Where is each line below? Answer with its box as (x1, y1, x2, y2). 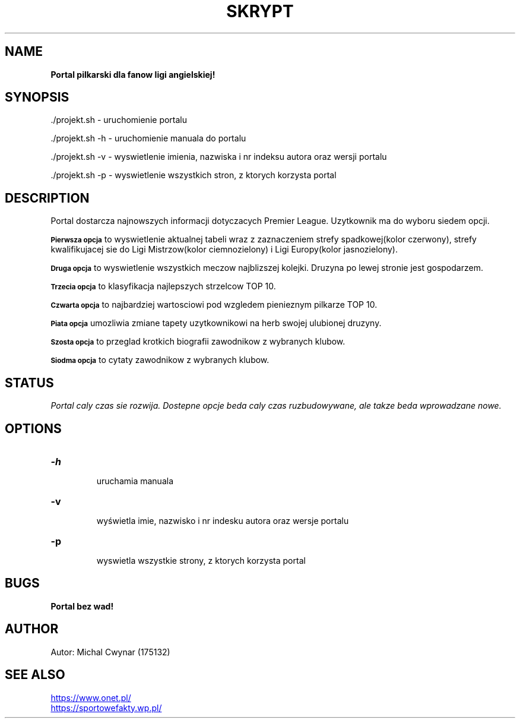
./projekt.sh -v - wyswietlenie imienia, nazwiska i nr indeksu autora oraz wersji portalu (50, 151, 387, 162)
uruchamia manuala (96, 475, 174, 486)
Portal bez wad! (50, 601, 114, 611)
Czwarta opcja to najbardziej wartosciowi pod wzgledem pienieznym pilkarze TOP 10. (50, 299, 378, 310)
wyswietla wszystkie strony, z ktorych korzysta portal (96, 555, 306, 566)
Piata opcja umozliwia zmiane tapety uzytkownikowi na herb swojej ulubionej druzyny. (50, 318, 382, 329)
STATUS (5, 375, 54, 390)
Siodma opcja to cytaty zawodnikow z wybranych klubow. (50, 355, 269, 365)
